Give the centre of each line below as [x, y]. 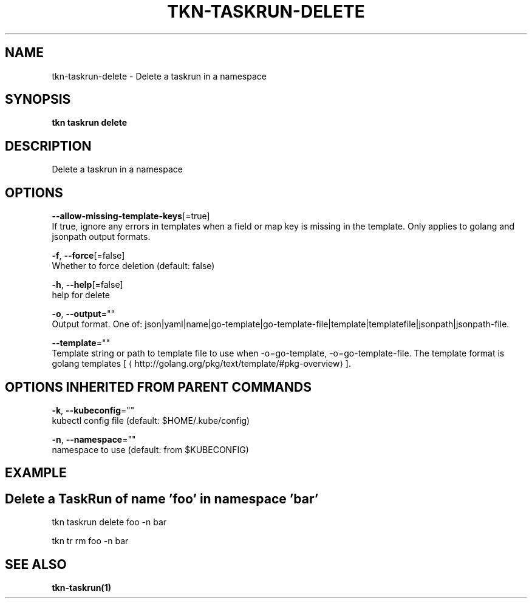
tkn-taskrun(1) [81, 588]
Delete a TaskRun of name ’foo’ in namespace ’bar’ [162, 499]
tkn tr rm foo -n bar [90, 541]
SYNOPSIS [38, 100]
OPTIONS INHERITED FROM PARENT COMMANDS [158, 387]
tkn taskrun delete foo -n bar [109, 522]
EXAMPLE [36, 473]
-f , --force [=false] [88, 256]
